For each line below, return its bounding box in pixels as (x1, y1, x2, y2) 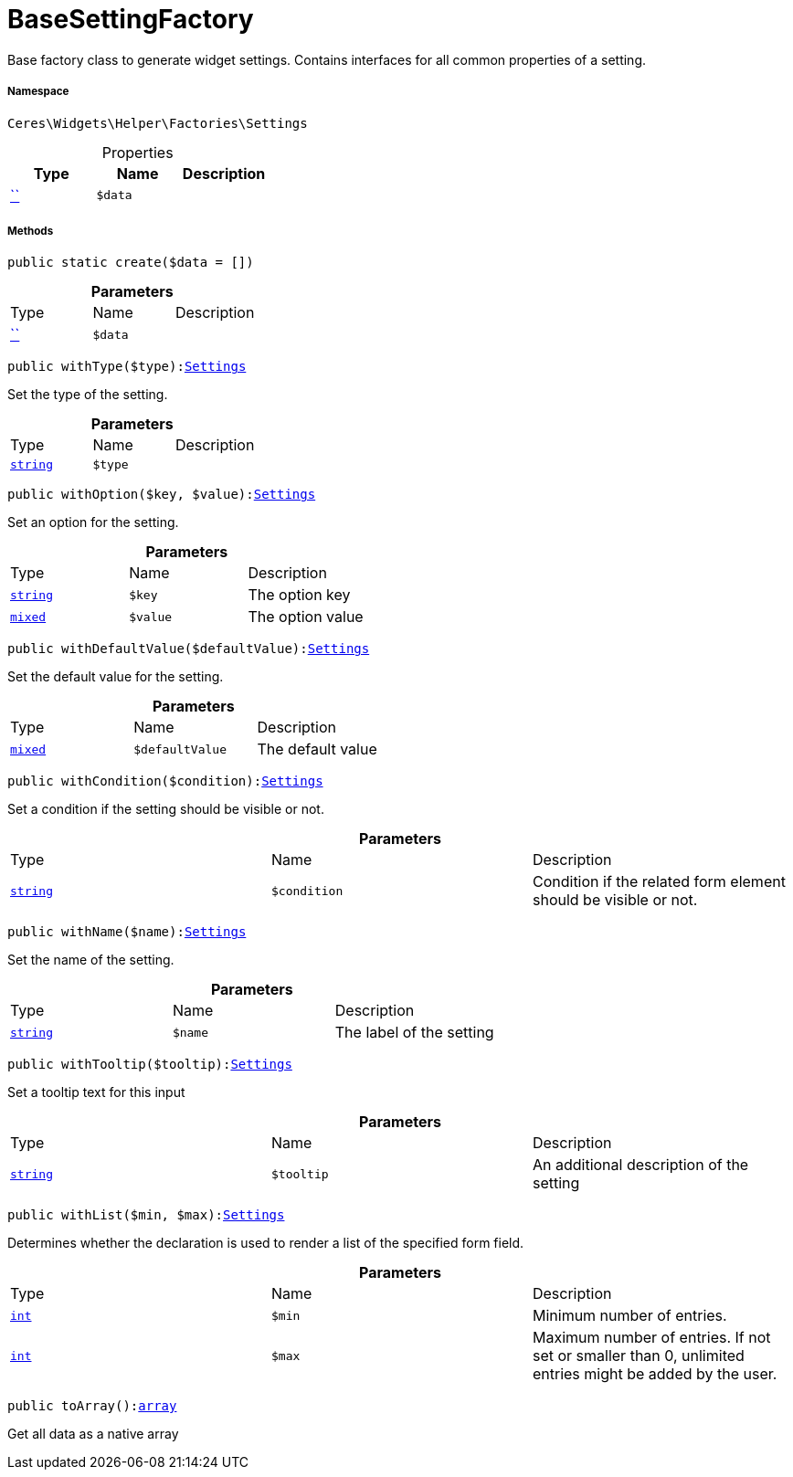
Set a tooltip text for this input (7, 1084, 185, 1101)
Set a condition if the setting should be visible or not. (7, 801, 324, 818)
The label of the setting (334, 1023, 494, 1042)
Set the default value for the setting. (7, 669, 224, 685)
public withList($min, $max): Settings (7, 1208, 285, 1223)
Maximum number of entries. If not (532, 1328, 771, 1347)
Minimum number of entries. (532, 1306, 727, 1325)
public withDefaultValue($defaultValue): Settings (7, 641, 370, 657)
